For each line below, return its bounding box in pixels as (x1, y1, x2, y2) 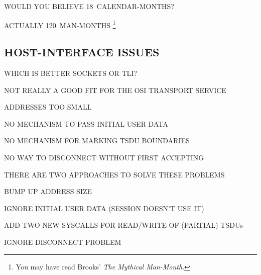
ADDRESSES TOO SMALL (4, 102, 92, 112)
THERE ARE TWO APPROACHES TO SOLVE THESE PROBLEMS (4, 169, 225, 179)
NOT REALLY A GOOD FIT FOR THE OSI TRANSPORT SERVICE (4, 84, 226, 95)
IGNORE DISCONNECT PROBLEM (4, 236, 121, 247)
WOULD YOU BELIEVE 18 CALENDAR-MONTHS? (4, 1, 174, 11)
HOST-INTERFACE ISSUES (4, 44, 160, 60)
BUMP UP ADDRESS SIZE (4, 186, 92, 197)
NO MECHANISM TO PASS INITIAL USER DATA (4, 118, 168, 129)
